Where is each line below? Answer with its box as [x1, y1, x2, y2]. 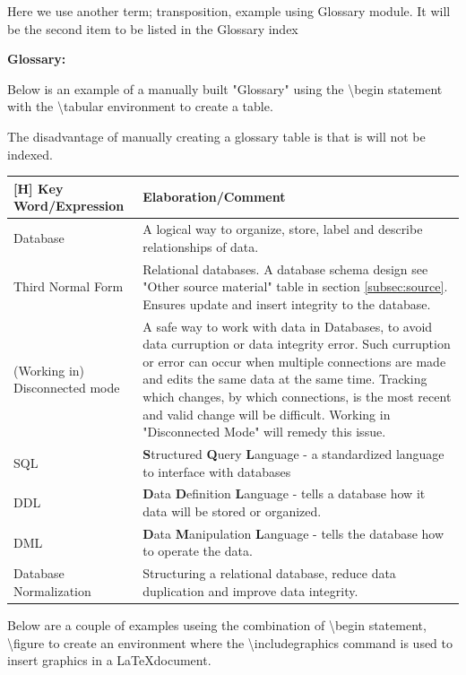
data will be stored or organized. [142, 502, 322, 520]
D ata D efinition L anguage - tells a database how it [142, 484, 426, 503]
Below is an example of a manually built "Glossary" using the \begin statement [7, 79, 443, 98]
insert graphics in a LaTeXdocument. [7, 651, 211, 670]
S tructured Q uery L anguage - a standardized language [142, 444, 444, 463]
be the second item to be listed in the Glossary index [7, 19, 298, 38]
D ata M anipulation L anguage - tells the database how [142, 524, 444, 542]
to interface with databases [142, 462, 291, 480]
